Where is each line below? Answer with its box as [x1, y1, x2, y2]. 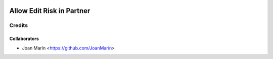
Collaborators [9, 35, 39, 42]
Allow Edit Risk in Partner [9, 6, 90, 15]
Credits [9, 22, 28, 29]
